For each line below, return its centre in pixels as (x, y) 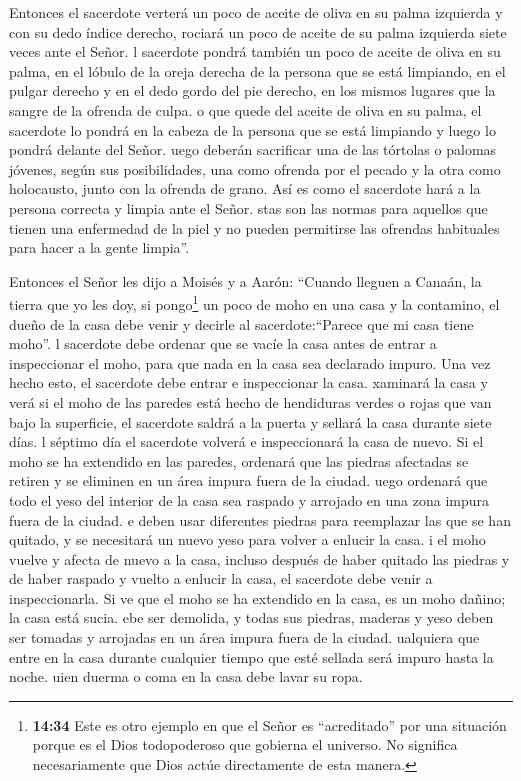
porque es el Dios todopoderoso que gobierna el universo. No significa (245, 744)
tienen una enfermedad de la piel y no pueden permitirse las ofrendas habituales (254, 227)
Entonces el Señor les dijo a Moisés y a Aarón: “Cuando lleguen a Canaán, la (245, 280)
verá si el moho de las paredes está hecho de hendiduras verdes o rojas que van (250, 401)
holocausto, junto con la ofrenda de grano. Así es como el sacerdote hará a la (245, 188)
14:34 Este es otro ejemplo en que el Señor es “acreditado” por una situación (269, 724)
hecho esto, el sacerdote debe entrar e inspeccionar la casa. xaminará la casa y (248, 382)
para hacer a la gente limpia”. (99, 247)
